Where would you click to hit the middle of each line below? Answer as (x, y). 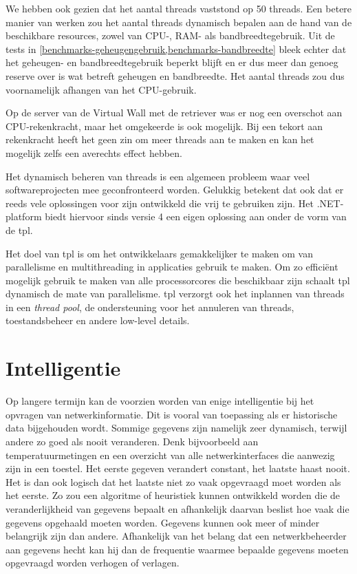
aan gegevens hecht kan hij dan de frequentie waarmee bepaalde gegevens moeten (177, 549)
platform (24, 216)
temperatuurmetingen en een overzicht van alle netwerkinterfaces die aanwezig (170, 455)
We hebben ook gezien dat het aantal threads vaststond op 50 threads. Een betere (179, 8)
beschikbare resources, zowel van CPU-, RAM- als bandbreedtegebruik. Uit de (170, 35)
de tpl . (19, 230)
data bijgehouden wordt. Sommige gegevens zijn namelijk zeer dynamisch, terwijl (176, 428)
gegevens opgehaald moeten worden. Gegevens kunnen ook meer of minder (163, 522)
